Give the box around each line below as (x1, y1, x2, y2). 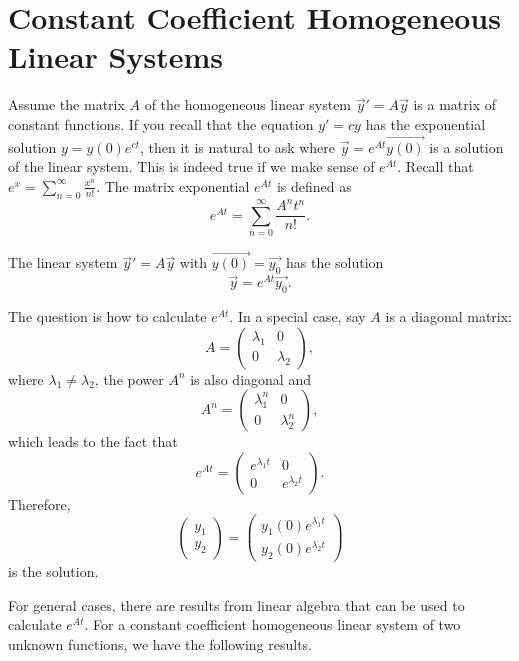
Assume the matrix (8, 94, 125, 115)
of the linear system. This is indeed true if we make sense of (8, 156, 375, 177)
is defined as (276, 175, 352, 196)
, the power (94, 368, 164, 389)
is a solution (429, 136, 504, 157)
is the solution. (8, 561, 99, 582)
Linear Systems (8, 36, 224, 77)
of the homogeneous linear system (144, 94, 352, 115)
